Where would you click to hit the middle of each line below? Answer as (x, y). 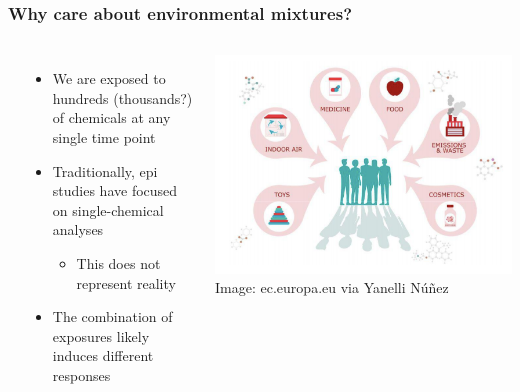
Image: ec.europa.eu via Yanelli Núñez (332, 287)
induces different (103, 355)
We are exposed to (109, 78)
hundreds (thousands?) (122, 97)
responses (81, 374)
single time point (104, 137)
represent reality (126, 282)
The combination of (112, 316)
